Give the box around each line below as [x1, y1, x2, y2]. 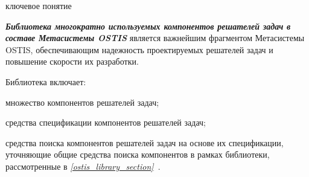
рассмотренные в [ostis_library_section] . [5, 159, 161, 172]
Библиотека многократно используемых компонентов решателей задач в [5, 19, 291, 32]
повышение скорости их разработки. [5, 55, 139, 68]
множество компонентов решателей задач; [5, 95, 159, 108]
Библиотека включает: [5, 75, 86, 88]
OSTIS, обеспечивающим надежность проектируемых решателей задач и [5, 43, 273, 56]
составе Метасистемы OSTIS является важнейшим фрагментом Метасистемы [5, 31, 305, 44]
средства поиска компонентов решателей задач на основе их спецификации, [5, 136, 284, 149]
